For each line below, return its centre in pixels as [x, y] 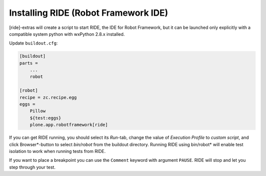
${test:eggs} [46, 118]
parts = [29, 63]
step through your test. [32, 167]
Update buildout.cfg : [33, 43]
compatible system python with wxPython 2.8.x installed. [67, 34]
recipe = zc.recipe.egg [48, 97]
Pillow [38, 111]
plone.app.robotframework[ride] [69, 125]
